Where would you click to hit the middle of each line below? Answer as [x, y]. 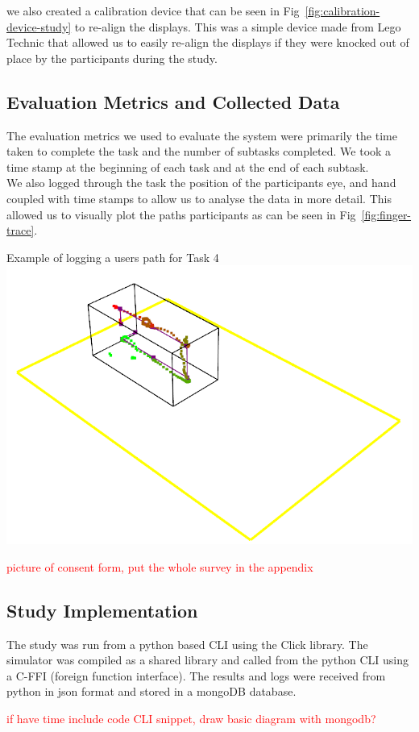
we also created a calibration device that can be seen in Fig [153, 10]
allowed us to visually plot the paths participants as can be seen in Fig [181, 214]
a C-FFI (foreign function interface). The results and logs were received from [196, 675]
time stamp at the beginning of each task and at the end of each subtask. [188, 166]
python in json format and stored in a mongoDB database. [151, 691]
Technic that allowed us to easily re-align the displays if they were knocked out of [208, 42]
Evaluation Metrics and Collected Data [173, 101]
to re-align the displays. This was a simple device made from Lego [238, 26]
